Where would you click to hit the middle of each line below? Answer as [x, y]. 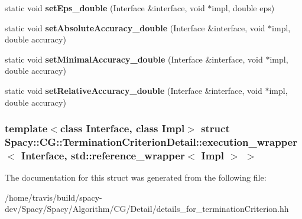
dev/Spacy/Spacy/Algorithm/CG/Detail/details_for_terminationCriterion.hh [147, 209]
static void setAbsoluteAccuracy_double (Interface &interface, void [135, 27]
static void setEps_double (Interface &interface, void [105, 8]
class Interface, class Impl [122, 128]
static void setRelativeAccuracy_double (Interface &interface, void [134, 90]
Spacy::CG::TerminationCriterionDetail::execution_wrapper [151, 142]
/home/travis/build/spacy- [53, 197]
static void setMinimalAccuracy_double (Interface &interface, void [134, 59]
